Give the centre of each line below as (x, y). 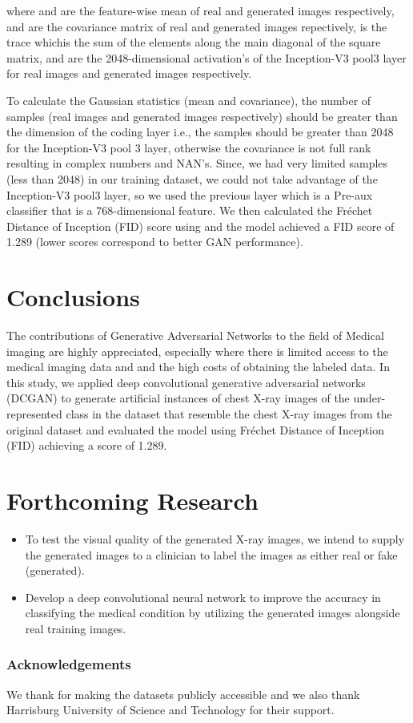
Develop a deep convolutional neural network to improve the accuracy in (203, 597)
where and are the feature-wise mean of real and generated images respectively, (200, 10)
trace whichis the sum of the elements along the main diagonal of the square (194, 42)
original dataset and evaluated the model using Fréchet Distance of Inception (196, 429)
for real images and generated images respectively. (129, 73)
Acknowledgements (69, 664)
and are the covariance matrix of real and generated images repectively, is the (197, 26)
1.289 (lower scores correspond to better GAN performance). (155, 242)
